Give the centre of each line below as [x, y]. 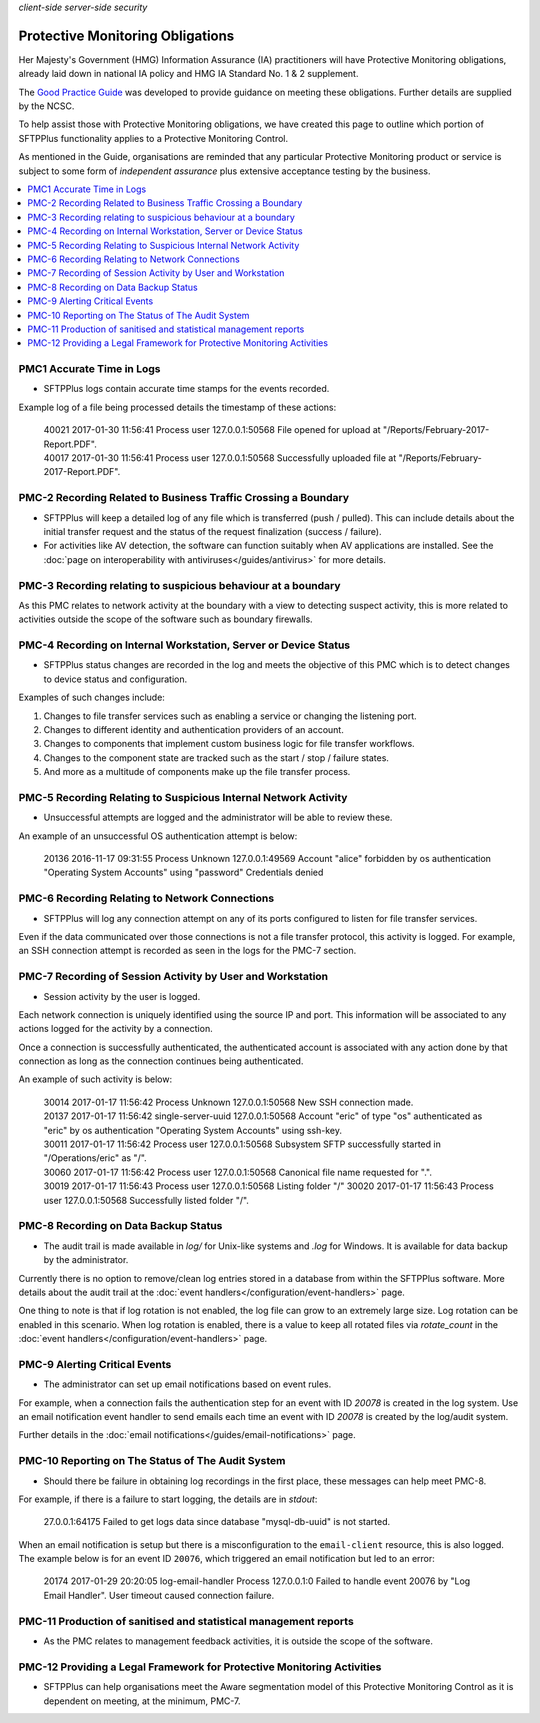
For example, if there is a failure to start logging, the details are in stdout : [168, 1499]
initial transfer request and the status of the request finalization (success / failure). [212, 531]
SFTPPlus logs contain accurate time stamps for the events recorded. [186, 389]
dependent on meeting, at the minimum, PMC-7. [142, 1701]
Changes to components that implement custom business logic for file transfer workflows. [229, 744]
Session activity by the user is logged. [122, 996]
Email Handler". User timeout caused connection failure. [159, 1595]
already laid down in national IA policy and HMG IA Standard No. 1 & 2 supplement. [188, 74]
